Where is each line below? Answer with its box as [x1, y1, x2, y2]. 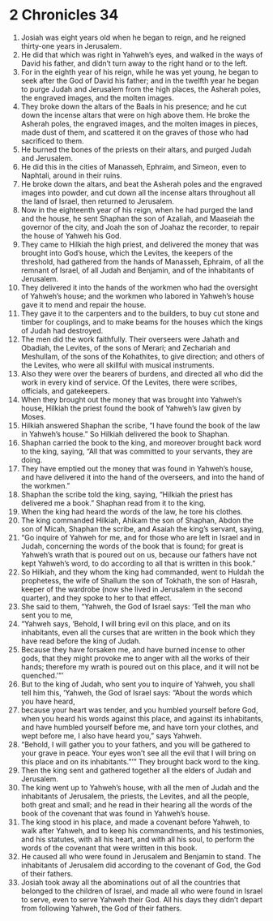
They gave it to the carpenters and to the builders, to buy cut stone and [20, 308, 259, 318]
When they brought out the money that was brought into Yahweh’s [20, 394, 242, 404]
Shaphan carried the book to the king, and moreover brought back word [20, 437, 262, 447]
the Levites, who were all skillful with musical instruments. [20, 359, 215, 370]
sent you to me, [20, 610, 74, 620]
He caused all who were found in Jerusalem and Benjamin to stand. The [20, 851, 262, 861]
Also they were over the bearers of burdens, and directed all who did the [20, 368, 264, 378]
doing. [20, 454, 43, 464]
